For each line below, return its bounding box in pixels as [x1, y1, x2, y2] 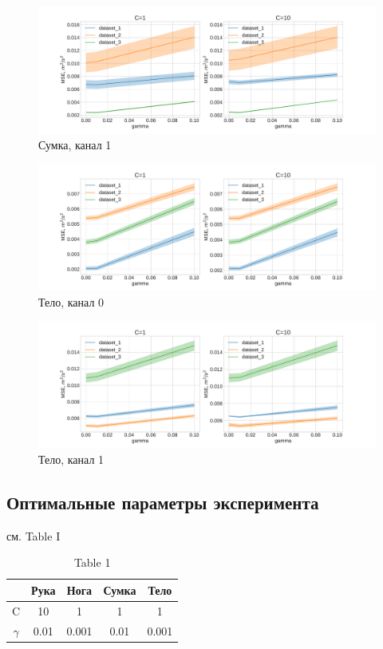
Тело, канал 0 [38, 293, 105, 310]
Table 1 [73, 554, 111, 571]
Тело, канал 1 [38, 450, 105, 467]
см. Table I [6, 527, 61, 544]
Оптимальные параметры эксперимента [6, 489, 319, 514]
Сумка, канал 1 [38, 136, 112, 152]
